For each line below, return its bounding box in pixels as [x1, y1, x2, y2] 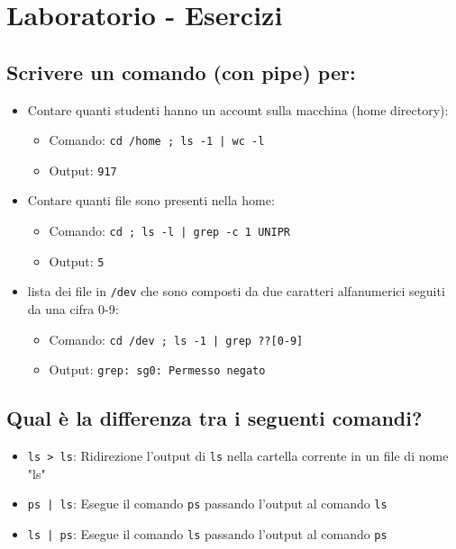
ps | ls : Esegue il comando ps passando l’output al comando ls [27, 494, 388, 513]
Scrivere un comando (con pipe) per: [6, 58, 356, 85]
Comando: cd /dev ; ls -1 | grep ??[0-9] [49, 329, 304, 348]
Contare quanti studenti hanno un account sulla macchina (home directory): [27, 100, 449, 119]
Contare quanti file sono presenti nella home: [27, 191, 275, 210]
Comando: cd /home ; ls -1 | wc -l [49, 130, 265, 149]
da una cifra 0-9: [27, 300, 119, 319]
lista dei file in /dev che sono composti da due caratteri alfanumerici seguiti [27, 282, 445, 301]
